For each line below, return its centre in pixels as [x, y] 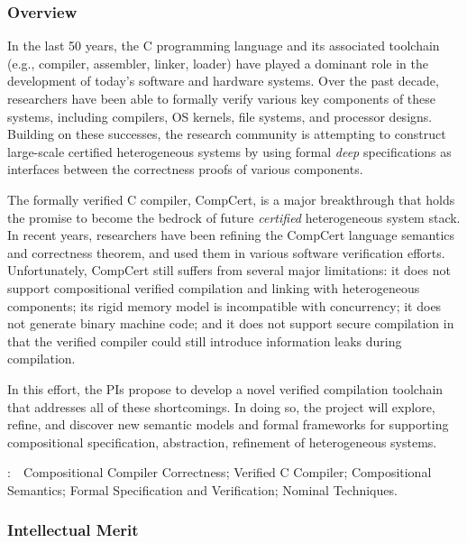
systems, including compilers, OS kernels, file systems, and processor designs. [220, 116]
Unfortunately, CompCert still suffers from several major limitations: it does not [229, 270]
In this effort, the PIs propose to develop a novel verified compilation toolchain [225, 388]
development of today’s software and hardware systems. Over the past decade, [223, 81]
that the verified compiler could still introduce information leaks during [205, 341]
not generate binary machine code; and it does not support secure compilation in [231, 323]
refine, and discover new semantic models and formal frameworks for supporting [228, 424]
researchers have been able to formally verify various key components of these [222, 98]
